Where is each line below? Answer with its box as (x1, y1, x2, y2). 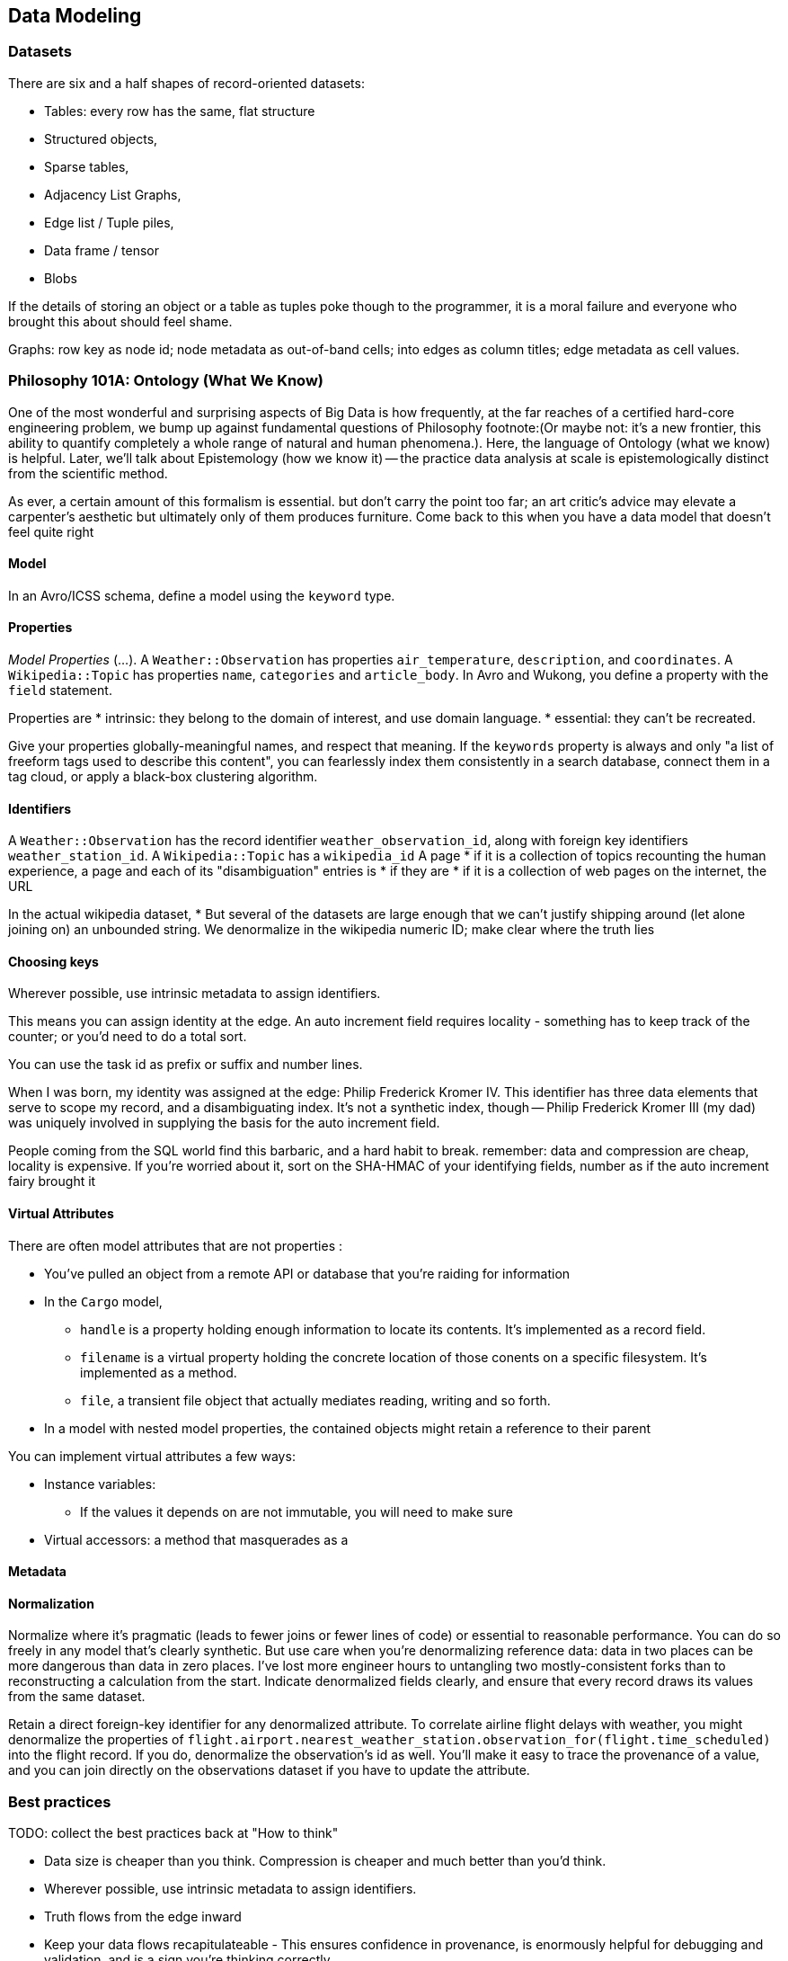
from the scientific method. (8, 465, 168, 481)
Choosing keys (8, 953, 99, 969)
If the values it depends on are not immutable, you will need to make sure (80, 1503, 513, 1520)
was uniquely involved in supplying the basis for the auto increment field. (8, 1115, 440, 1131)
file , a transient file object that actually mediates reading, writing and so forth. (80, 1392, 551, 1408)
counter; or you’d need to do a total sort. (8, 1029, 247, 1045)
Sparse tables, (44, 158, 129, 174)
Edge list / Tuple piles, (44, 214, 174, 230)
